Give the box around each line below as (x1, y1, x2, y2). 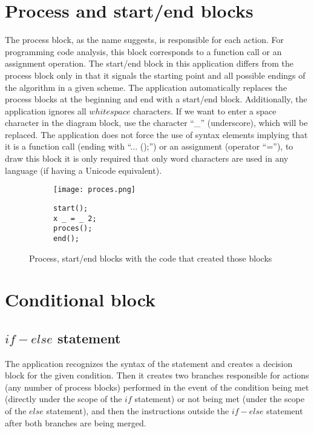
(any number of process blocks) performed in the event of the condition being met (5, 380, 309, 393)
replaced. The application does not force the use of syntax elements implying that (5, 128, 308, 140)
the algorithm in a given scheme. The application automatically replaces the (5, 81, 287, 93)
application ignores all (5, 104, 87, 117)
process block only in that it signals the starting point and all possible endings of (5, 68, 306, 81)
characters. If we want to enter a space (133, 104, 276, 117)
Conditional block (5, 287, 156, 312)
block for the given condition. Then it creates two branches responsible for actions (5, 369, 309, 382)
